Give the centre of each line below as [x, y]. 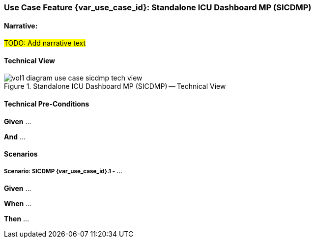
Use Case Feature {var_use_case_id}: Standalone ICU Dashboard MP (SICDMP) [158, 7]
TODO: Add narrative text [45, 43]
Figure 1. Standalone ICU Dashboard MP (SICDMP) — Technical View [115, 86]
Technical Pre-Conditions [47, 104]
